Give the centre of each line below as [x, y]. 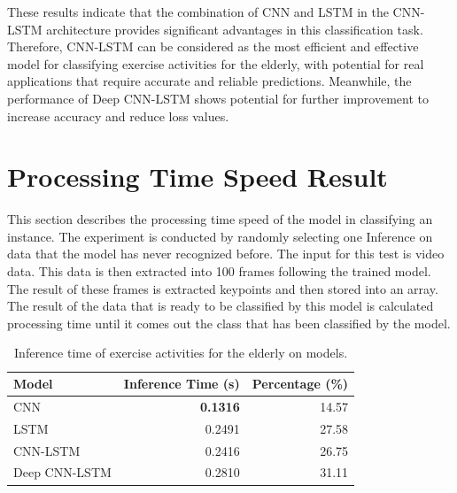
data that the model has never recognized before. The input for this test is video [226, 254]
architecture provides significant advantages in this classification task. [235, 29]
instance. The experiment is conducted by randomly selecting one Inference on [220, 236]
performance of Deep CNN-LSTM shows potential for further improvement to [218, 98]
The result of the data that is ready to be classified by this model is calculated [221, 306]
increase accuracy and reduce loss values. [118, 116]
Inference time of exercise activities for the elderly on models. [181, 353]
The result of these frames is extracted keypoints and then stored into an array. [223, 288]
